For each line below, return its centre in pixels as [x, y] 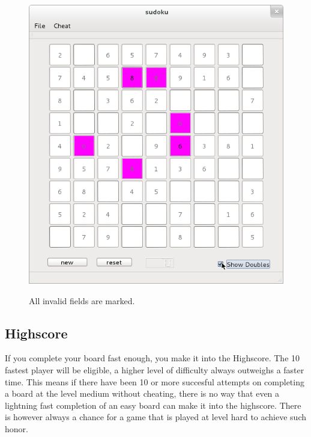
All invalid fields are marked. [82, 300]
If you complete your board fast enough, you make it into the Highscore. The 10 [152, 358]
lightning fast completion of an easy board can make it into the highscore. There [153, 405]
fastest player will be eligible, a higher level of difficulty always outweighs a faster [155, 370]
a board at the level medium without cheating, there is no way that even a [142, 393]
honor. [17, 429]
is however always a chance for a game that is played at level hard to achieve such [155, 417]
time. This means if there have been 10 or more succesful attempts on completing [155, 381]
